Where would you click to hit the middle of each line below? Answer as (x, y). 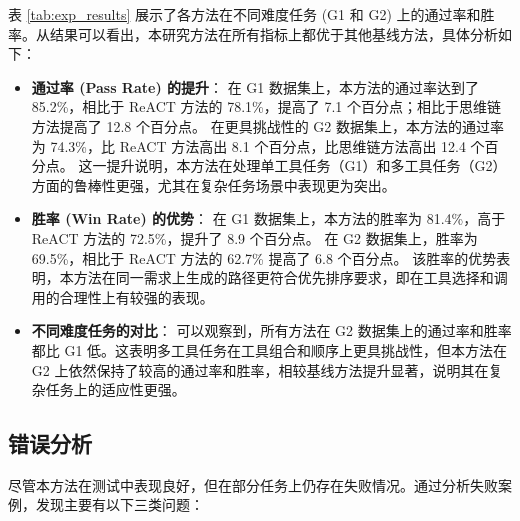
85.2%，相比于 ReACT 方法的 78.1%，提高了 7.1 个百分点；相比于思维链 (266, 106)
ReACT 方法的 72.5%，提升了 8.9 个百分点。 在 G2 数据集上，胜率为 (254, 237)
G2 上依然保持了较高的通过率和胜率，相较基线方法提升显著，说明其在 (260, 369)
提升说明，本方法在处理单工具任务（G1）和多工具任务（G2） (306, 165)
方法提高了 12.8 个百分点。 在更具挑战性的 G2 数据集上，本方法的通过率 (267, 125)
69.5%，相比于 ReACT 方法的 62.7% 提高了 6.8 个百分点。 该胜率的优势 (264, 257)
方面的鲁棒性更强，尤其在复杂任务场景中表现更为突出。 (213, 184)
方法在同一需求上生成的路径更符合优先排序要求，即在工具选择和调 (290, 277)
